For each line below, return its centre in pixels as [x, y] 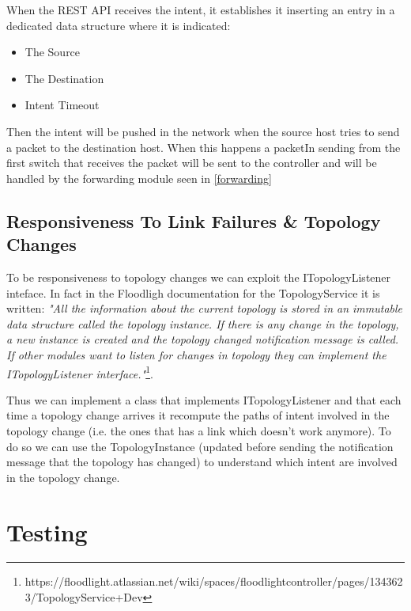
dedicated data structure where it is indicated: [119, 25]
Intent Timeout [62, 105]
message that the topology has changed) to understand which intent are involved [202, 462]
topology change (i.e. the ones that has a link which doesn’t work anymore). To [199, 430]
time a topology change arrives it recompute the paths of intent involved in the [198, 415]
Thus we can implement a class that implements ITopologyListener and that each [204, 399]
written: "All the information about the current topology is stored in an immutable [205, 308]
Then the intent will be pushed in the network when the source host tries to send [203, 131]
